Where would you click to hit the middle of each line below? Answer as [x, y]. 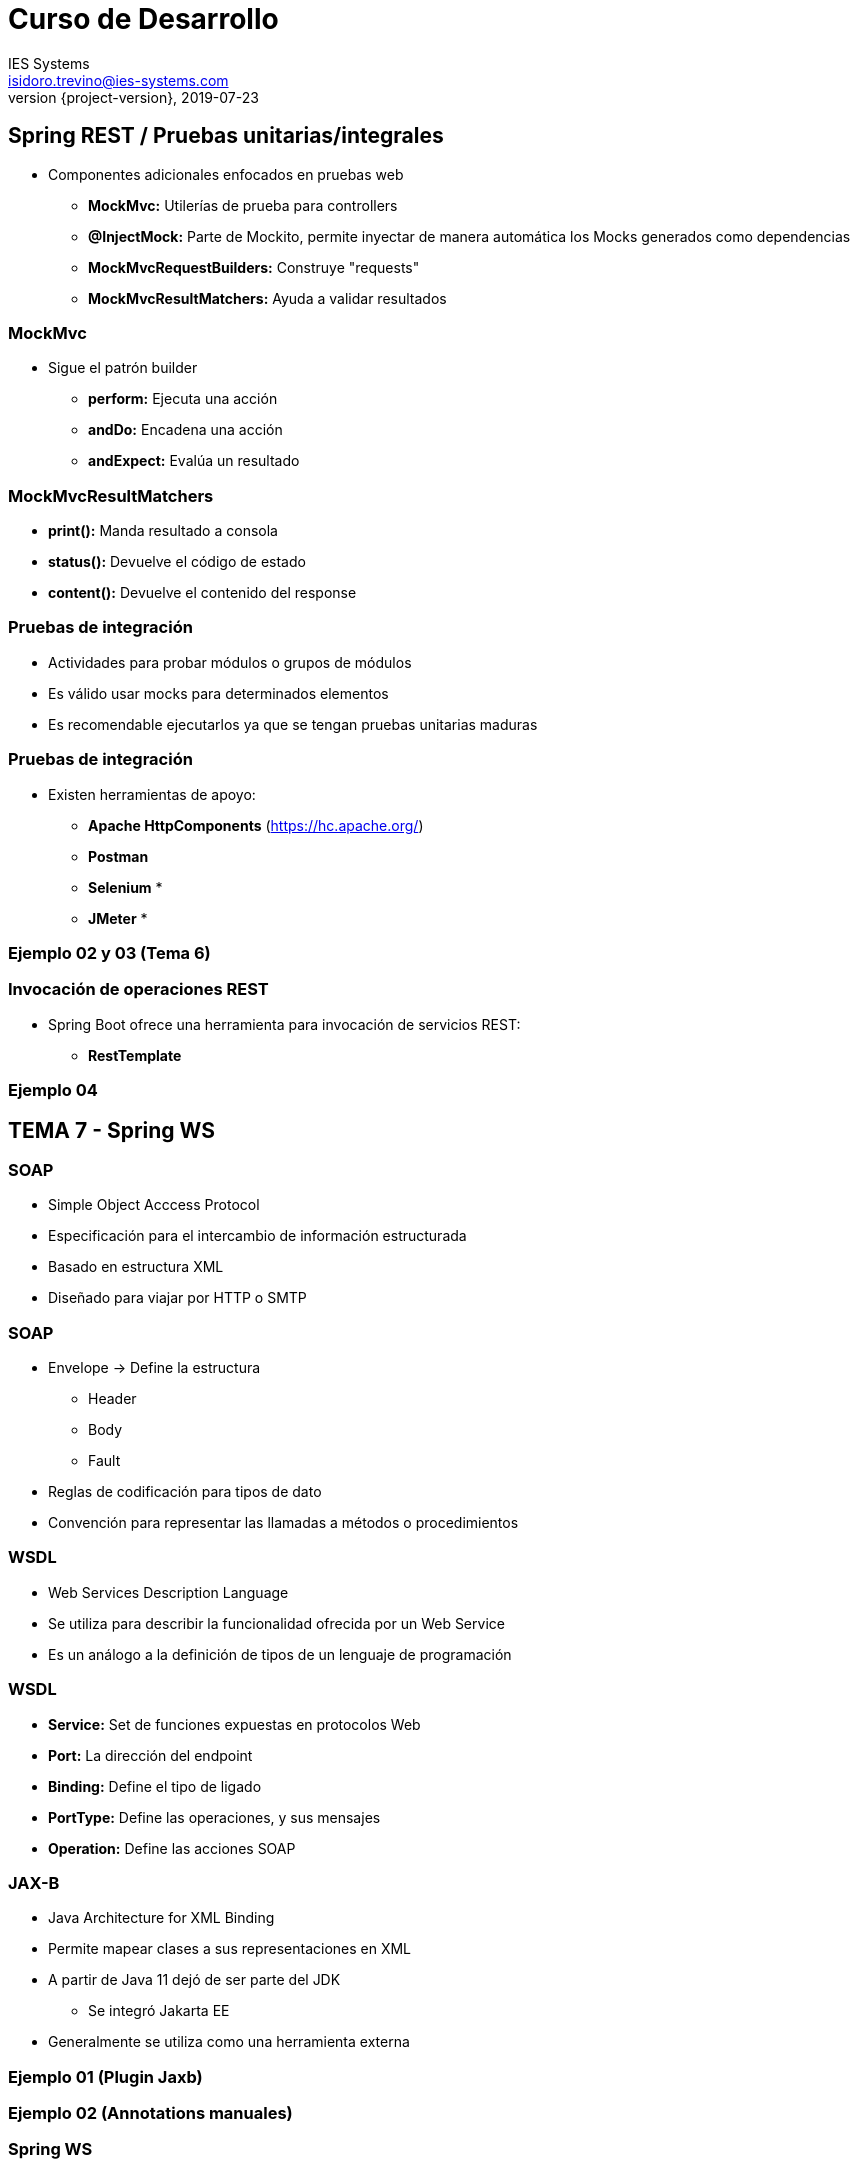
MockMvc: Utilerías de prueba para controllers [243, 205]
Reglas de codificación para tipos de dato [185, 1492]
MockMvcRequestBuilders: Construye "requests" [254, 267]
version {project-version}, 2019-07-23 [133, 97]
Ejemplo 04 [53, 1090]
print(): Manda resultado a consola [163, 531]
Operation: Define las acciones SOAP [172, 1848]
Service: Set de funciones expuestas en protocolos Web [234, 1724]
